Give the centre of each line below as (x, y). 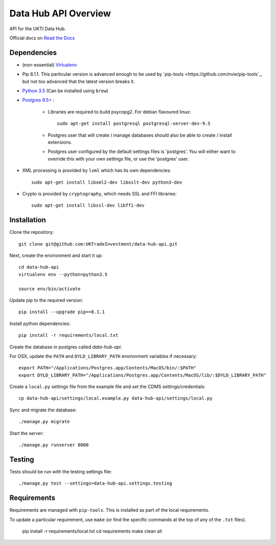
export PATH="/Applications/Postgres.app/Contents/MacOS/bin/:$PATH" (108, 368)
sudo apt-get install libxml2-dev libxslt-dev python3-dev (107, 182)
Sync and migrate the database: (43, 410)
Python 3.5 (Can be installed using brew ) (65, 91)
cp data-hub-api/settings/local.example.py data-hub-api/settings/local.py (116, 398)
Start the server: (27, 433)
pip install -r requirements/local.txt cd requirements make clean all (92, 531)
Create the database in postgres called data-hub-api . (66, 347)
